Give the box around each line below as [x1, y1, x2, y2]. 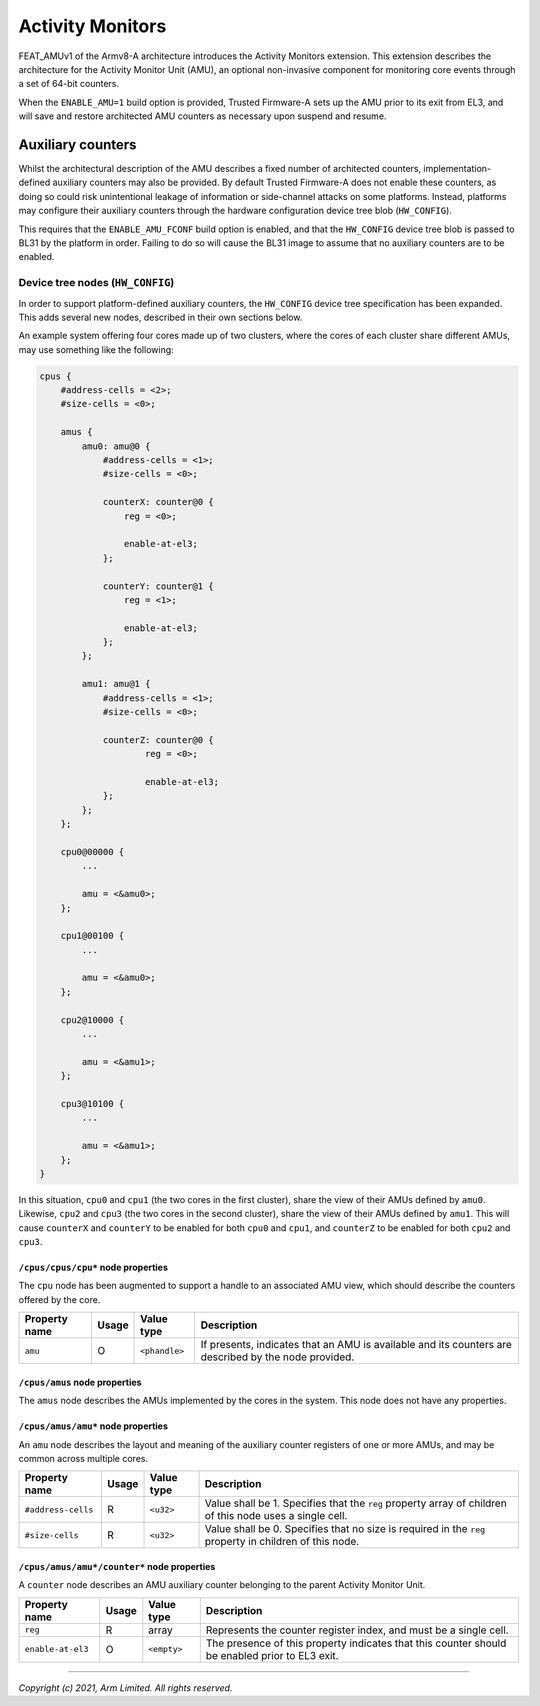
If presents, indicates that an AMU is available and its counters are [200, 1338, 512, 1352]
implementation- [423, 163, 492, 175]
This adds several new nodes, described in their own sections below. [18, 311, 303, 323]
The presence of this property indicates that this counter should [205, 1636, 507, 1650]
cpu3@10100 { [60, 1098, 125, 1109]
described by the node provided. [200, 1350, 355, 1364]
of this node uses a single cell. [204, 1509, 348, 1523]
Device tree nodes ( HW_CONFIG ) [18, 276, 175, 290]
